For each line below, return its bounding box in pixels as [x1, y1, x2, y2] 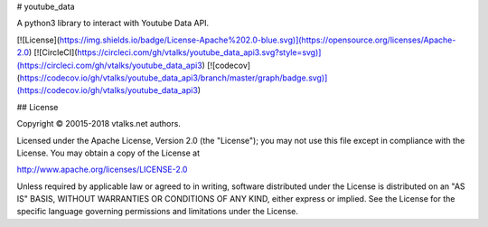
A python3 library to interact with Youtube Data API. [16, 18, 210, 29]
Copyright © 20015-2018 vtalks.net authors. [16, 118, 181, 129]
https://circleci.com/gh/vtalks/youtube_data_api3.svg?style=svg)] [77, 47, 322, 58]
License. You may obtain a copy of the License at [16, 147, 201, 158]
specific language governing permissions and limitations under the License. [16, 206, 298, 217]
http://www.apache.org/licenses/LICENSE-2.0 [16, 164, 188, 175]
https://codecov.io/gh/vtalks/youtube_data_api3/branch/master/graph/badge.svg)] [19, 72, 328, 83]
